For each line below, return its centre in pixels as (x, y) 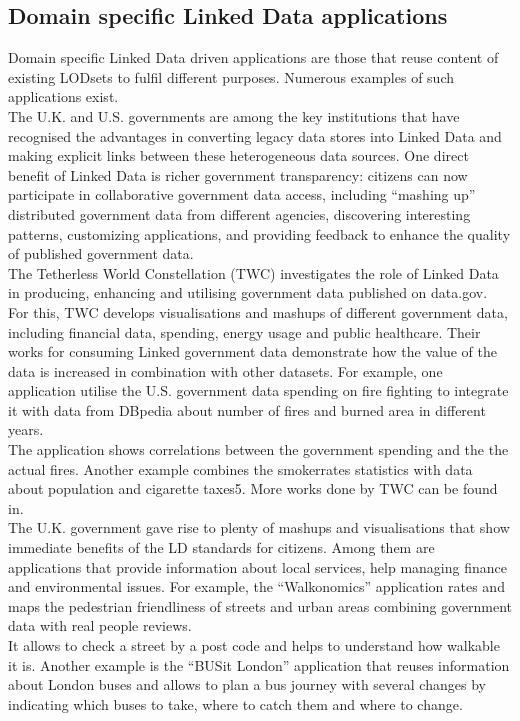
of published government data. (101, 253)
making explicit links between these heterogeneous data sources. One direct (238, 155)
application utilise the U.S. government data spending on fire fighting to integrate (258, 390)
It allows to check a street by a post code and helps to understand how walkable (254, 645)
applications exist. (63, 96)
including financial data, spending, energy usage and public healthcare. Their (244, 331)
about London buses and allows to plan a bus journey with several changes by (247, 684)
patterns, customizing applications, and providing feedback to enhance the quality (259, 233)
